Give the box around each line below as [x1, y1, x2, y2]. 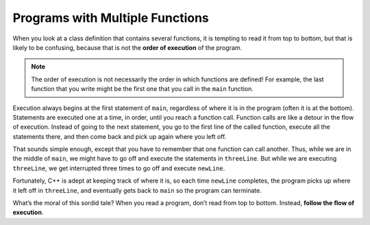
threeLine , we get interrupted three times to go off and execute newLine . [12, 164, 225, 172]
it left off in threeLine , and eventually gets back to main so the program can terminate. [12, 186, 262, 194]
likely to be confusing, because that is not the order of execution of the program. [12, 43, 243, 51]
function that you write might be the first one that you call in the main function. [31, 85, 254, 93]
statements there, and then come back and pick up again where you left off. [12, 132, 227, 140]
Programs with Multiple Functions [12, 10, 209, 25]
